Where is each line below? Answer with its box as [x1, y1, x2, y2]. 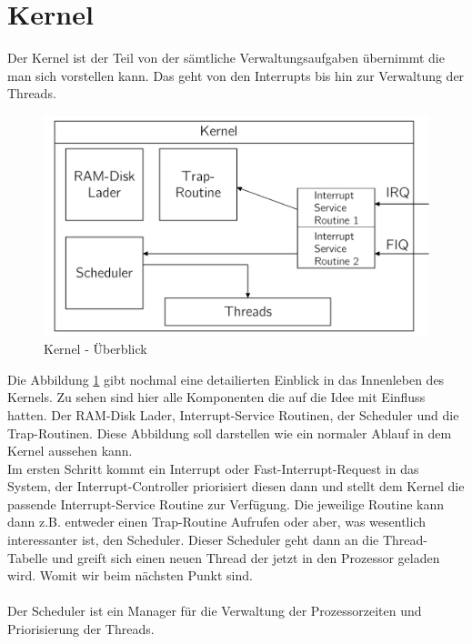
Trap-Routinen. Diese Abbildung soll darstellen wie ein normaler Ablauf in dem [7, 423, 452, 442]
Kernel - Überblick [44, 339, 147, 358]
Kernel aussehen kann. [7, 441, 133, 460]
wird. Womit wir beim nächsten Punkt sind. [7, 566, 253, 585]
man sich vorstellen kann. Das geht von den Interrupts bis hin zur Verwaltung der [7, 65, 465, 85]
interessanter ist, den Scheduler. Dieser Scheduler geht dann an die [7, 530, 379, 549]
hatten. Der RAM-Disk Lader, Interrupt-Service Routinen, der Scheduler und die [7, 405, 459, 424]
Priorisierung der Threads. [7, 619, 155, 639]
